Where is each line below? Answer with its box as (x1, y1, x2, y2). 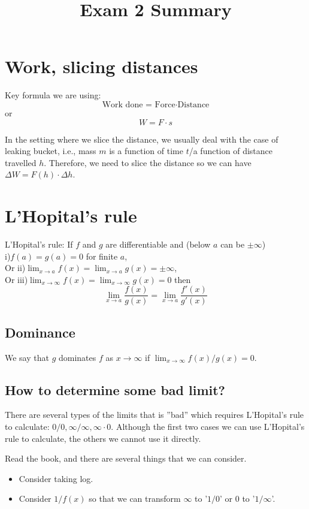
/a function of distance (189, 144, 273, 157)
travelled (5, 156, 37, 168)
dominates (58, 351, 96, 363)
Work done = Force (102, 100, 175, 109)
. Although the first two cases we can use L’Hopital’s (111, 420, 305, 433)
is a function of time (109, 144, 183, 157)
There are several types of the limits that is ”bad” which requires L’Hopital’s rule (5, 408, 304, 421)
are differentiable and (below (105, 238, 211, 250)
